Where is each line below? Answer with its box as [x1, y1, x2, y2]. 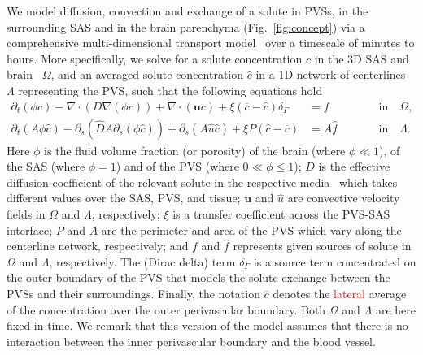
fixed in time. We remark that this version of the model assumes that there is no [7, 317, 408, 334]
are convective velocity [287, 189, 400, 206]
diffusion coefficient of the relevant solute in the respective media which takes [7, 173, 398, 190]
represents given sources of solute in [233, 237, 412, 254]
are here [375, 301, 416, 318]
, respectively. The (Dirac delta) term [49, 253, 236, 270]
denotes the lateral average [273, 284, 407, 301]
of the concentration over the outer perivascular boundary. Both [7, 301, 326, 318]
